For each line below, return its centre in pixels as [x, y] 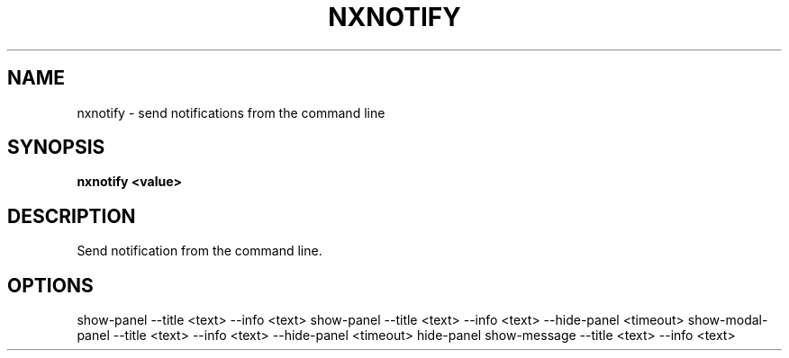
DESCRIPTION [72, 216]
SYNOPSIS [56, 148]
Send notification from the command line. [200, 251]
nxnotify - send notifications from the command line [231, 112]
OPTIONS [50, 285]
